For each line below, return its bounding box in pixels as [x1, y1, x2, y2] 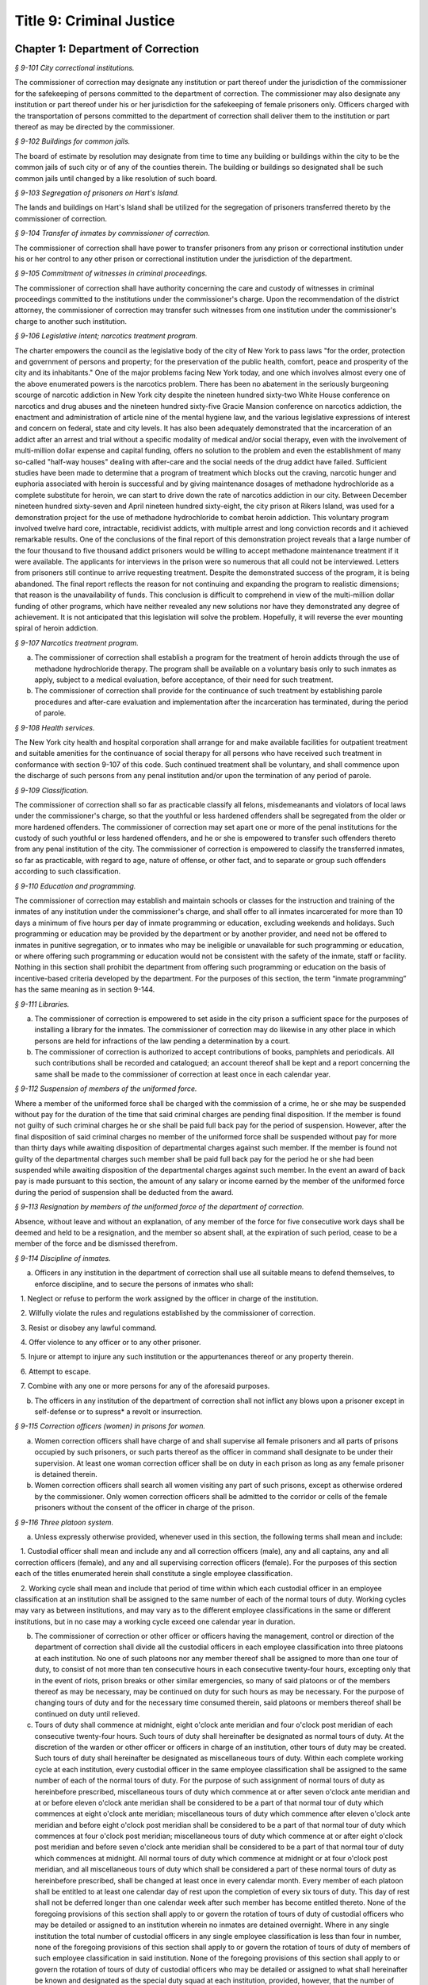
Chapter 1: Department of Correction [14, 42, 200, 56]
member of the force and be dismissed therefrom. [14, 1239, 178, 1248]
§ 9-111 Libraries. [14, 999, 70, 1008]
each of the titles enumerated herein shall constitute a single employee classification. [14, 1569, 293, 1578]
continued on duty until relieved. [34, 1709, 140, 1718]
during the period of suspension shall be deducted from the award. [14, 1187, 234, 1197]
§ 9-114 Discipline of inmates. [14, 1253, 111, 1262]
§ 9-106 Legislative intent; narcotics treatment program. [14, 331, 198, 341]
